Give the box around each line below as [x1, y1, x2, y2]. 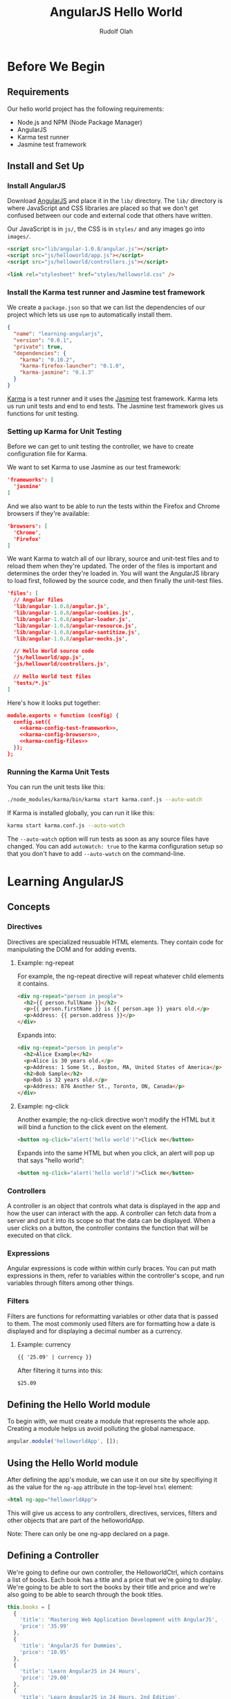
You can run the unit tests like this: [7, 783, 106, 791]
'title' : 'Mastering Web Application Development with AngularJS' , [19, 1617, 218, 1623]
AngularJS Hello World [49, 4, 183, 20]
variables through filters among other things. [7, 1279, 134, 1287]
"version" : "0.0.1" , [13, 337, 73, 344]
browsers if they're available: [7, 509, 90, 517]
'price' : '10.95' [19, 1648, 70, 1655]
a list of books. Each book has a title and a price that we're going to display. [7, 1575, 223, 1584]
